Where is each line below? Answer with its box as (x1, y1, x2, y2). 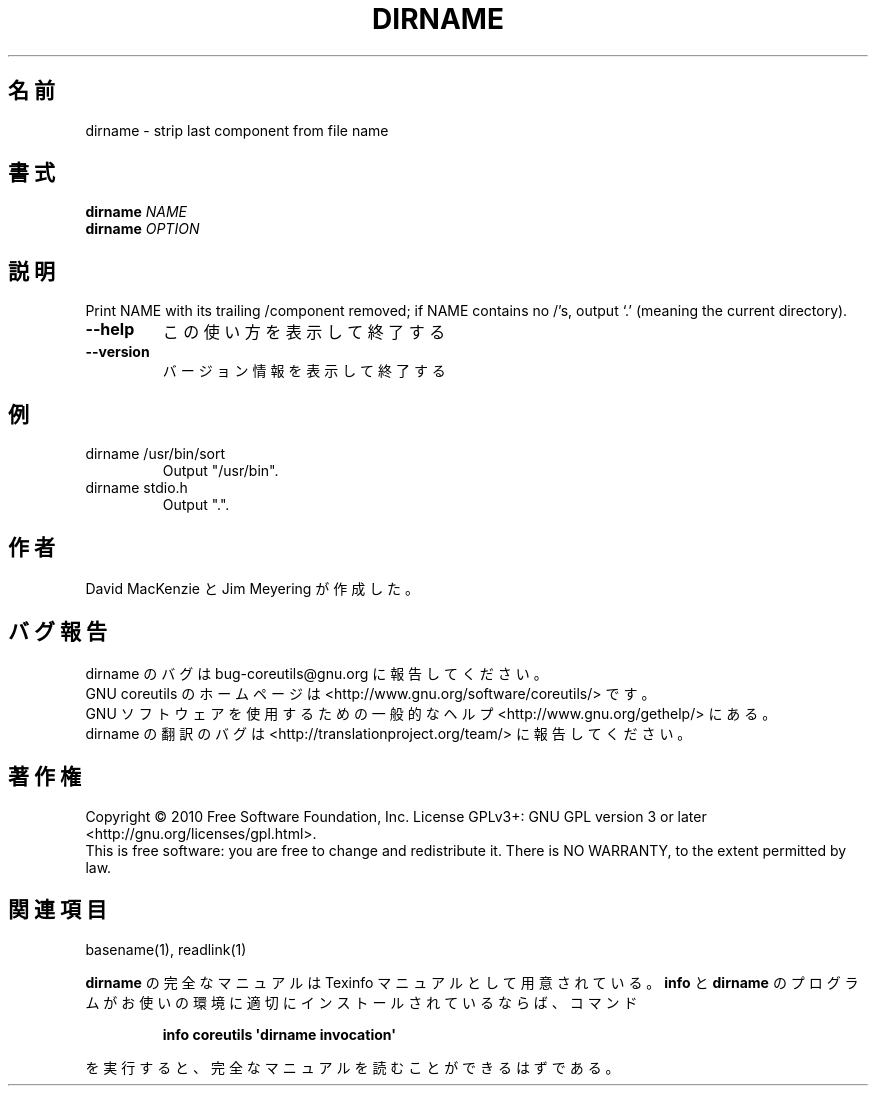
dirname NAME (85, 203, 187, 221)
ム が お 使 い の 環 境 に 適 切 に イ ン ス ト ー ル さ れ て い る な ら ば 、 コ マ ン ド (85, 993, 638, 1011)
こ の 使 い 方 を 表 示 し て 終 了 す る (162, 322, 446, 343)
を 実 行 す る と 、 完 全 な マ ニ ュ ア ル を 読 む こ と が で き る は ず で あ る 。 (85, 1058, 620, 1076)
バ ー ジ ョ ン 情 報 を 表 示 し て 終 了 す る (162, 362, 446, 380)
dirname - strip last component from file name (85, 121, 389, 139)
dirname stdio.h (85, 479, 188, 497)
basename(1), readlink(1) (85, 940, 247, 958)
